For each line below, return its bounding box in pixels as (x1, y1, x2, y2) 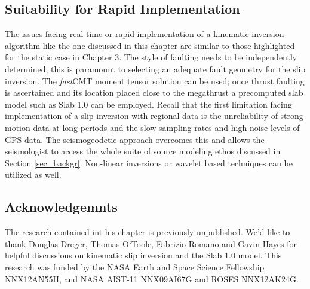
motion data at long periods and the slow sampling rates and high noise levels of (5, 121, 300, 133)
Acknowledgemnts (5, 197, 118, 216)
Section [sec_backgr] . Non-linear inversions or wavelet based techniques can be (5, 156, 293, 169)
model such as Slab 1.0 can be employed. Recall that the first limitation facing (5, 98, 292, 110)
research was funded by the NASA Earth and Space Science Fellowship (5, 260, 265, 273)
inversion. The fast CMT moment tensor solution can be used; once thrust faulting (5, 74, 305, 87)
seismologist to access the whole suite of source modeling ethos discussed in (5, 145, 281, 157)
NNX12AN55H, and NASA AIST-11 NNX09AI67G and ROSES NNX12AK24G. (5, 272, 299, 285)
